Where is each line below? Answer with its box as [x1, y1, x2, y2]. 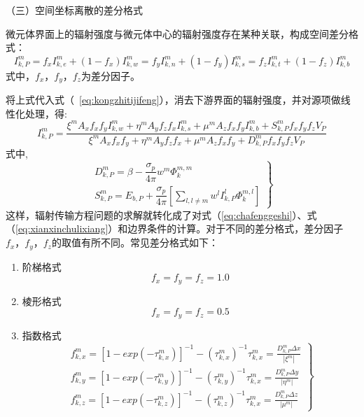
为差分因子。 [80, 68, 140, 83]
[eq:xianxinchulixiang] [15, 221, 108, 236]
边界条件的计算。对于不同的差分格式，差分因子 [127, 221, 344, 236]
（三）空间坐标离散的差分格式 [6, 3, 143, 17]
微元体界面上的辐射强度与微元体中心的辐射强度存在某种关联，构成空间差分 [6, 26, 349, 41]
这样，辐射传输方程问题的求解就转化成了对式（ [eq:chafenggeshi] [6, 207, 293, 222]
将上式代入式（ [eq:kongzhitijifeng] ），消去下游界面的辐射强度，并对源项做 [6, 92, 341, 107]
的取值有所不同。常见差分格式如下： [51, 235, 218, 250]
